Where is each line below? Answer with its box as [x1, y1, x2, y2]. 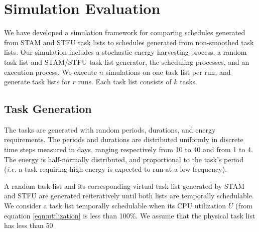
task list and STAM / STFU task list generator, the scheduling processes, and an [4, 56, 249, 67]
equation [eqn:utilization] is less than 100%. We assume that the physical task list [4, 210, 255, 220]
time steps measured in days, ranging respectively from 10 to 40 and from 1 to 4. [4, 144, 253, 155]
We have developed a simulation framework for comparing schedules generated [4, 27, 245, 38]
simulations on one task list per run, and [105, 66, 231, 77]
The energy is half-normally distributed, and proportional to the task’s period [4, 154, 244, 164]
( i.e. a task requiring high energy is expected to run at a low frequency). [4, 164, 227, 174]
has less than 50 [4, 220, 53, 230]
